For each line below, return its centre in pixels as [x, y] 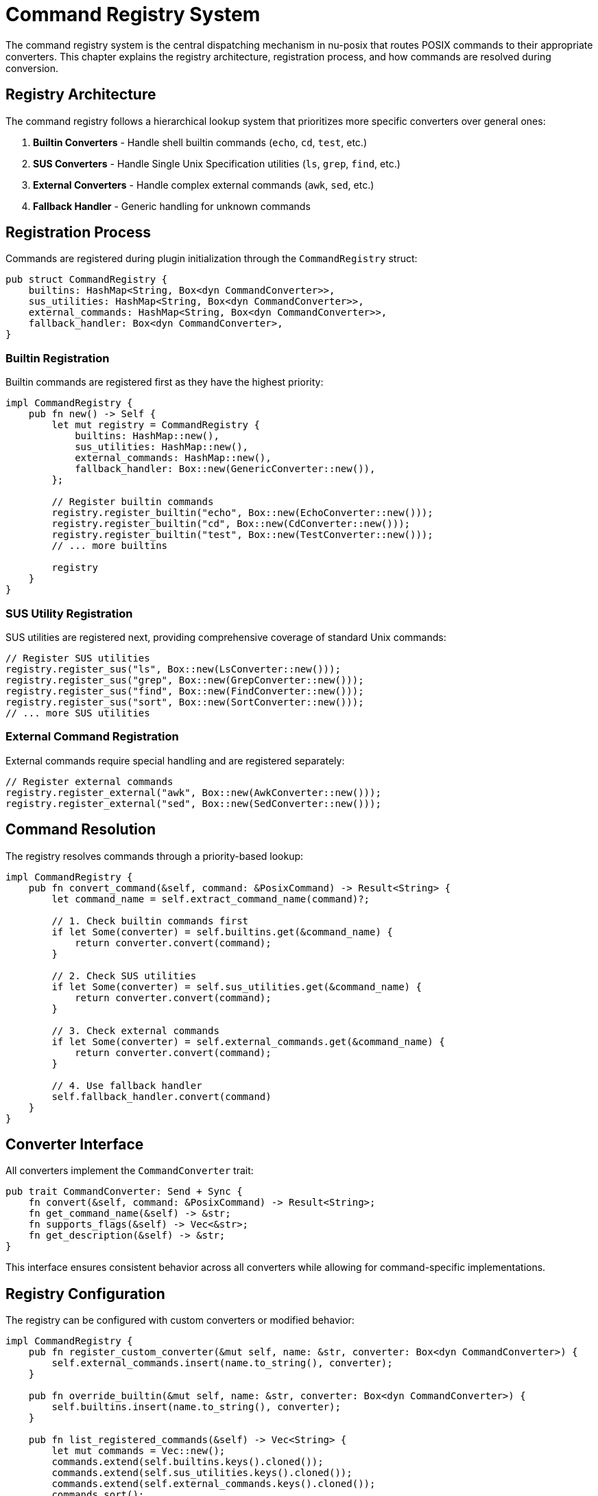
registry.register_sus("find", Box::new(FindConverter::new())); [185, 691]
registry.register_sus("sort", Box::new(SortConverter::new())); [185, 702]
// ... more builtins [110, 546]
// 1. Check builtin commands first [150, 921]
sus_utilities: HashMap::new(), [162, 447]
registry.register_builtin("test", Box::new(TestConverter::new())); [242, 535]
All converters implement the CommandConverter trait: [130, 1171]
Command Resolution [81, 830]
